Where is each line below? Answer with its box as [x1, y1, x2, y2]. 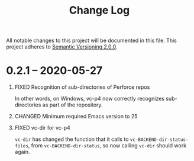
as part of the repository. [42, 101, 103, 108]
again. [14, 149, 30, 156]
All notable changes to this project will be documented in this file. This [6, 37, 177, 44]
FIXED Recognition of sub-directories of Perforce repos [14, 83, 150, 91]
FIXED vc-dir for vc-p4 [14, 124, 71, 131]
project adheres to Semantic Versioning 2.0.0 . [6, 43, 118, 50]
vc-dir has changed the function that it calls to [14, 136, 129, 143]
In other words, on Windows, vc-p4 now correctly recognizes [14, 95, 164, 102]
